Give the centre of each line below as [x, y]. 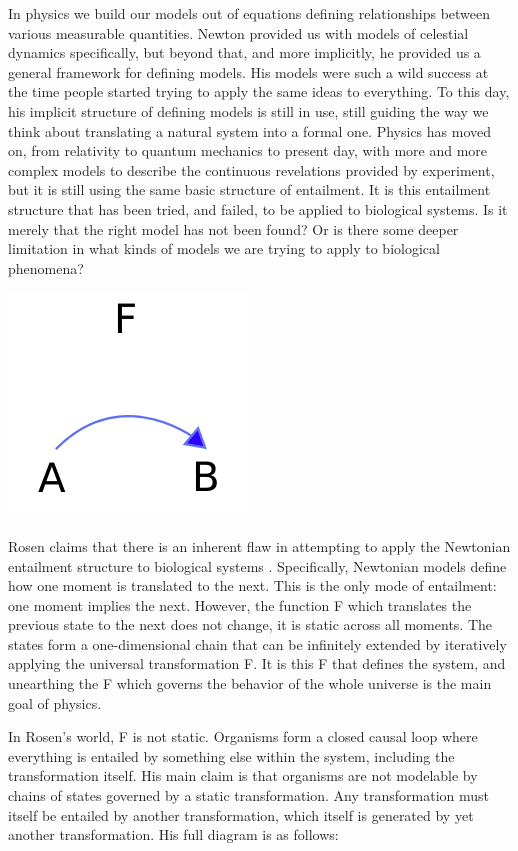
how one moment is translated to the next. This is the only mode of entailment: [252, 585]
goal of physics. [55, 702]
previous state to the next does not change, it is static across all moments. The [250, 624]
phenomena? [46, 267]
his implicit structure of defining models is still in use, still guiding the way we [248, 110]
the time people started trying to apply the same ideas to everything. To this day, [259, 91]
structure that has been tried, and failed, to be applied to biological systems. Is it [258, 208]
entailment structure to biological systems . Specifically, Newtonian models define [257, 565]
